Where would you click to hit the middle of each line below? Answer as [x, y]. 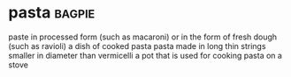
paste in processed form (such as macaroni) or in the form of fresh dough [143, 37]
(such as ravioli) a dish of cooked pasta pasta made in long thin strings [137, 45]
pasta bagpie [52, 13]
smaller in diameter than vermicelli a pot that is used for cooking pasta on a [145, 55]
